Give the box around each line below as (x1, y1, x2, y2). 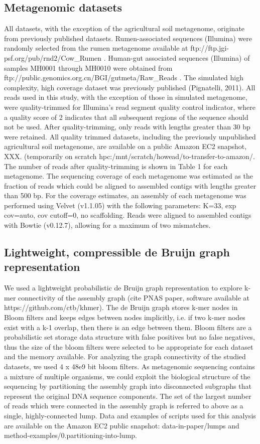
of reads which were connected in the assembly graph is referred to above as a (4, 400, 243, 411)
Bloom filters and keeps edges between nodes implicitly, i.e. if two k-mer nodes (4, 312, 245, 323)
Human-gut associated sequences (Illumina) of (108, 52, 250, 63)
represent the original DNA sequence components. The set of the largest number (4, 390, 251, 401)
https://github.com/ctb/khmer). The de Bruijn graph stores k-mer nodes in (4, 302, 238, 313)
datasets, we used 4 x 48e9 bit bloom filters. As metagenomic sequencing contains (4, 361, 255, 372)
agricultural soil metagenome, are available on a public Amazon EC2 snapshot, (4, 141, 247, 152)
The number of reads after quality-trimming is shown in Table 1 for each (4, 161, 228, 171)
